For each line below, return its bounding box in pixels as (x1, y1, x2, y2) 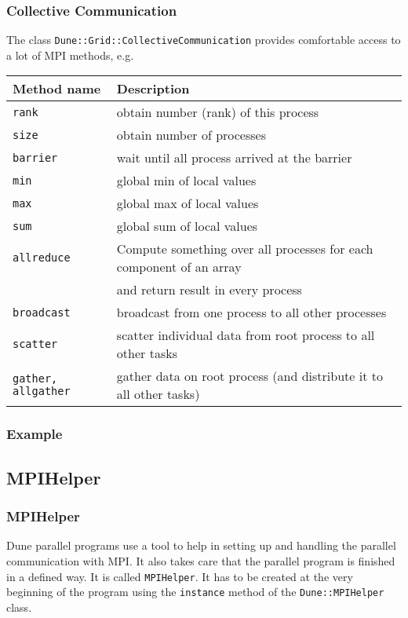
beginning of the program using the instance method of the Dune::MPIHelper (6, 583, 384, 600)
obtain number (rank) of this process (116, 103, 319, 122)
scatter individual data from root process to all (116, 326, 375, 345)
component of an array (116, 258, 242, 276)
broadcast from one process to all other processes (116, 303, 387, 322)
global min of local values (116, 171, 257, 190)
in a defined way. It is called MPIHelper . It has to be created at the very (6, 568, 353, 584)
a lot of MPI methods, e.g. (6, 46, 134, 63)
